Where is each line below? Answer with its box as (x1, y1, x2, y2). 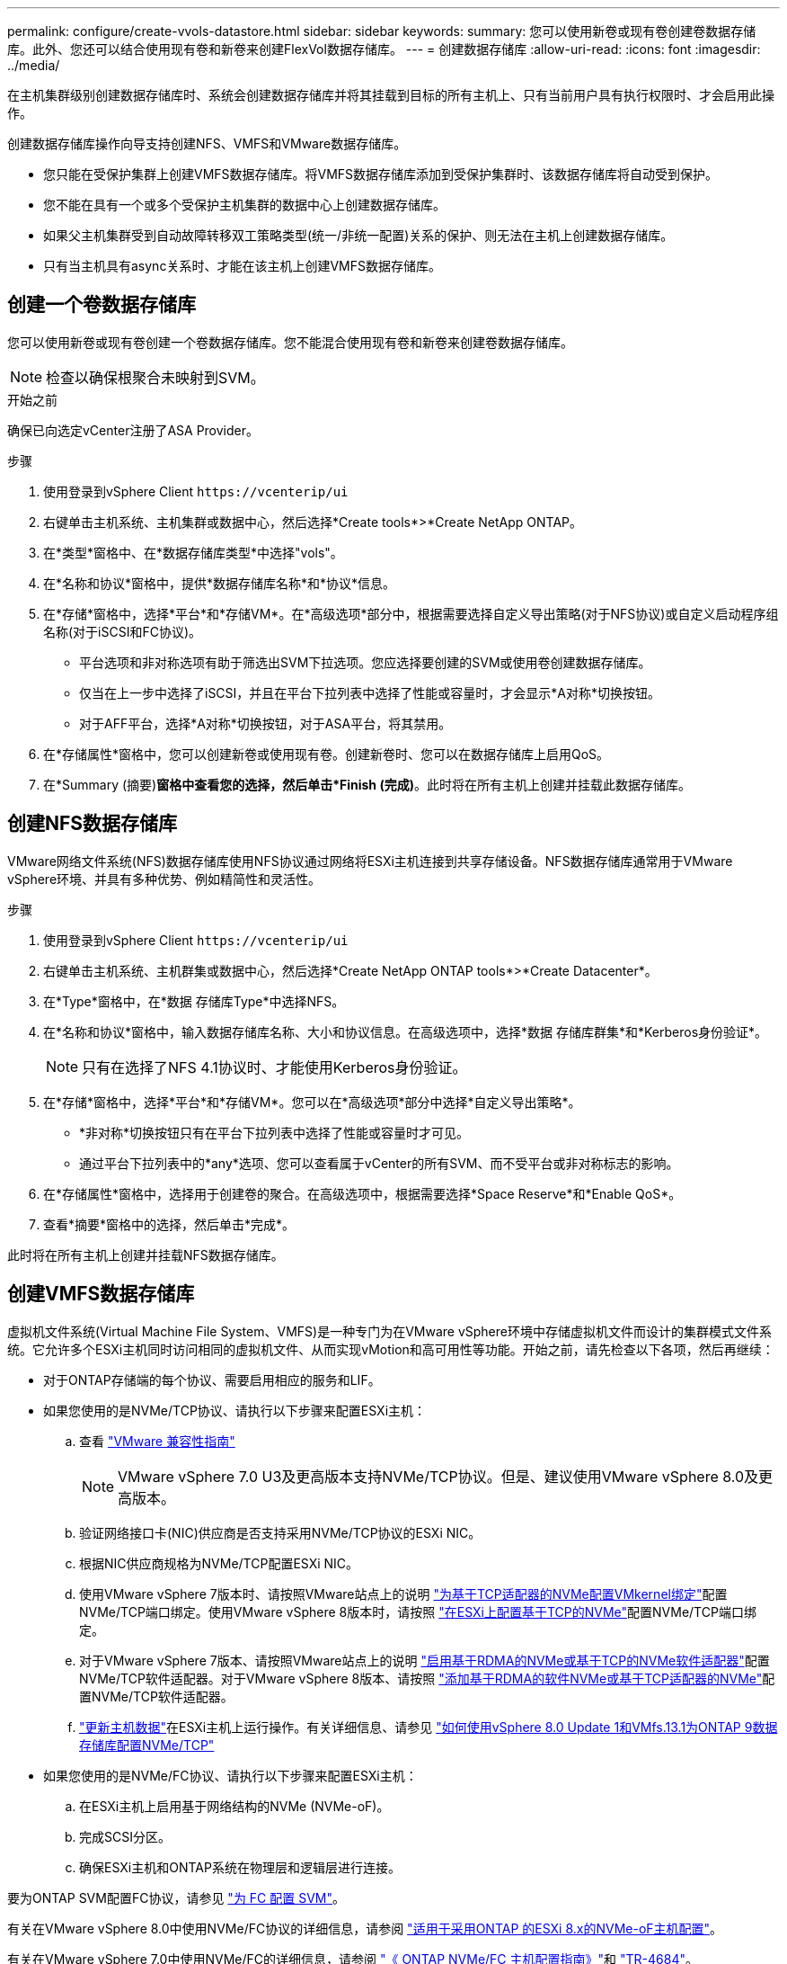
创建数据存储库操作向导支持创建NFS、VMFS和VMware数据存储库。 (7, 136, 407, 151)
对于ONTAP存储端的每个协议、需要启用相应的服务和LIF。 (43, 1371, 381, 1388)
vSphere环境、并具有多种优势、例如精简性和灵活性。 (7, 870, 322, 887)
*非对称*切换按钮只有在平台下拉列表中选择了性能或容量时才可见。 (79, 1124, 470, 1140)
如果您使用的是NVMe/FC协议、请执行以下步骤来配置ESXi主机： (43, 1767, 418, 1783)
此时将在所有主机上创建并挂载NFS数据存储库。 (7, 1246, 284, 1263)
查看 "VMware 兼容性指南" (79, 1433, 235, 1449)
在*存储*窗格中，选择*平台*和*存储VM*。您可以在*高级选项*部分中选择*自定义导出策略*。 (43, 1094, 581, 1110)
